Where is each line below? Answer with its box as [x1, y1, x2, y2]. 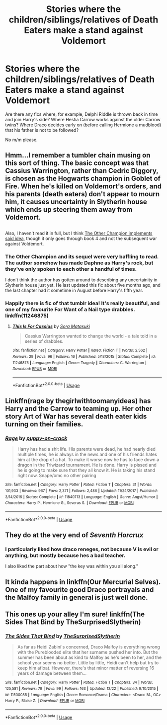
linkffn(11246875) [5, 312, 49, 319]
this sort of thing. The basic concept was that [5, 159, 149, 167]
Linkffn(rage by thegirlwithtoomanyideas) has [5, 397, 151, 405]
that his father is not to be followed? [5, 127, 79, 133]
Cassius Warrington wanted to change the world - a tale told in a [24, 333, 157, 339]
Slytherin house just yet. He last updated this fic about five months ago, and [5, 282, 161, 288]
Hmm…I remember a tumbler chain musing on [5, 151, 151, 160]
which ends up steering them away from [5, 205, 133, 214]
